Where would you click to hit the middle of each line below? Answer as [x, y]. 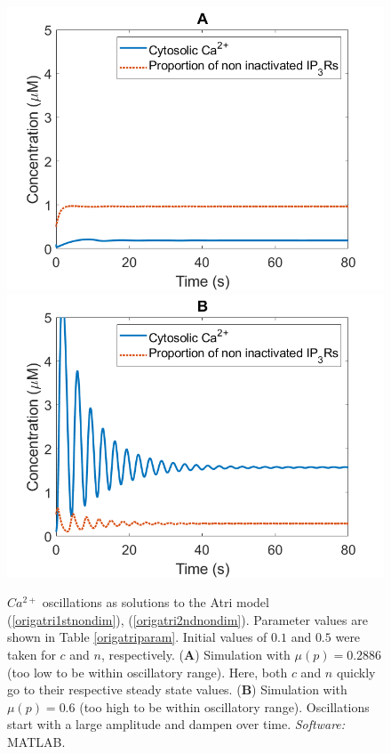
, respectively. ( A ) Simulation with [195, 654]
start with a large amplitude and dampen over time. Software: [176, 724]
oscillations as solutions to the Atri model [156, 602]
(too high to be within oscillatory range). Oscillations [224, 706]
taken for [32, 654]
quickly [356, 672]
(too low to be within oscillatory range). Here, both [148, 672]
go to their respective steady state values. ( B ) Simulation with [177, 689]
